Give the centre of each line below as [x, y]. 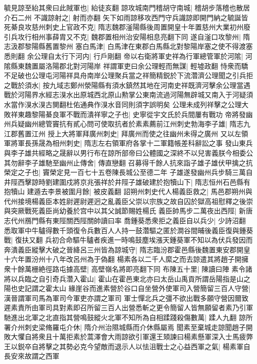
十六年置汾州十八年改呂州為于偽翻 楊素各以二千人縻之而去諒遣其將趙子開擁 [126, 259]
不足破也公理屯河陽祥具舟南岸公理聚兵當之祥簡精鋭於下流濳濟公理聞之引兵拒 [128, 75]
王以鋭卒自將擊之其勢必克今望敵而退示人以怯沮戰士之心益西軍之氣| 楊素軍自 [127, 346]
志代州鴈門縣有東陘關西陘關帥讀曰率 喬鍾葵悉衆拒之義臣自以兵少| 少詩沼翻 [125, 221]
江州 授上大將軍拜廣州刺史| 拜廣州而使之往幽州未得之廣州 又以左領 [140, 133]
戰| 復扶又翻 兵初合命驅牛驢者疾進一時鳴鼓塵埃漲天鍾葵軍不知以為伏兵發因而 [128, 240]
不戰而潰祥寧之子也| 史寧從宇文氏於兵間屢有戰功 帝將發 [156, 114]
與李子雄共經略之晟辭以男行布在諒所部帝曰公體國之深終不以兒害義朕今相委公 [128, 152]
